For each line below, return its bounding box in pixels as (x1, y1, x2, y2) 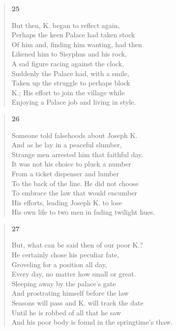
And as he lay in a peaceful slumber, (11, 139, 122, 150)
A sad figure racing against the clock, (11, 58, 124, 68)
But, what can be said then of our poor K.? (11, 240, 143, 250)
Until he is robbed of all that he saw (11, 307, 121, 317)
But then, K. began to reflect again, (11, 20, 120, 30)
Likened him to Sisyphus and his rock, (11, 49, 127, 59)
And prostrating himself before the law (11, 288, 129, 298)
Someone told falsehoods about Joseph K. (11, 130, 138, 140)
